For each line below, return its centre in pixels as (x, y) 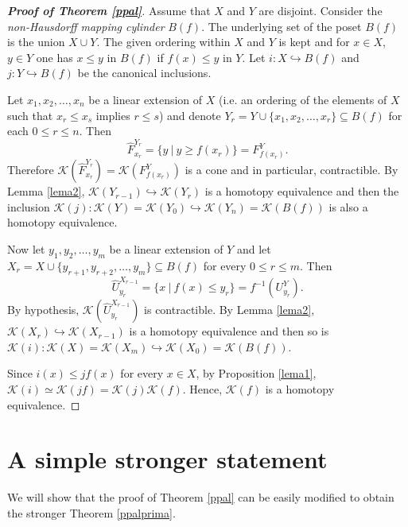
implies (113, 115)
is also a (348, 206)
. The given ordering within (163, 42)
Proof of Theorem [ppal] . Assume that (109, 10)
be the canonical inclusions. (144, 73)
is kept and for (314, 42)
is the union (36, 42)
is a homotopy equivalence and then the (302, 191)
